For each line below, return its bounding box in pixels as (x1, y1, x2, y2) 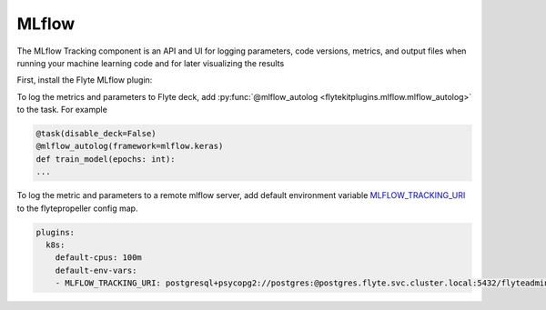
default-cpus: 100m (55, 253, 143, 263)
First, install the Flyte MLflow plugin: (16, 75, 153, 85)
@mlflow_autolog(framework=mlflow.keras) (35, 141, 224, 152)
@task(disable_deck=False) (35, 128, 157, 139)
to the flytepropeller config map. (16, 203, 138, 214)
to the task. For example (16, 105, 108, 115)
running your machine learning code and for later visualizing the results (16, 57, 285, 68)
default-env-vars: (55, 265, 137, 275)
